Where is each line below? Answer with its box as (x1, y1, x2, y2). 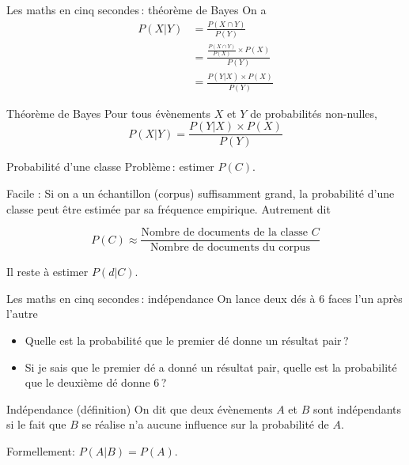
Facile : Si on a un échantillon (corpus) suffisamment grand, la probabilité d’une (6, 184, 395, 201)
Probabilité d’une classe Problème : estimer (6, 158, 214, 175)
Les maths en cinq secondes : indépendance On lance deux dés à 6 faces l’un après (6, 289, 403, 306)
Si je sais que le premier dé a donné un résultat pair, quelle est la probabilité (25, 358, 397, 375)
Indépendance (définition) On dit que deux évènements (6, 400, 273, 417)
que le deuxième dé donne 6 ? (25, 374, 167, 391)
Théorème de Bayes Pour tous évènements (6, 104, 211, 121)
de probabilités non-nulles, (250, 104, 377, 121)
